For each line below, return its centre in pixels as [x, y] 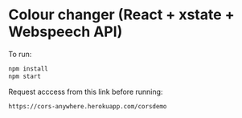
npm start [25, 76]
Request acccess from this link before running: [86, 92]
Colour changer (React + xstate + [121, 15]
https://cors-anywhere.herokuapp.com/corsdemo [88, 106]
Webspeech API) [66, 32]
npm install [28, 69]
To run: [20, 54]
